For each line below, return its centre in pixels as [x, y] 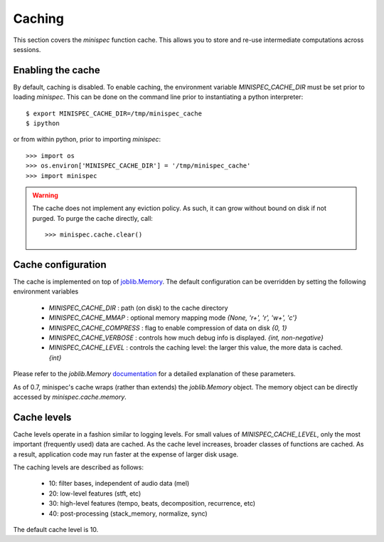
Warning [45, 195]
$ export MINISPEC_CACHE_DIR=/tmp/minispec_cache [114, 113]
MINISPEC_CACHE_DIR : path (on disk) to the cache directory [138, 308]
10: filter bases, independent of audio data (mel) [119, 484]
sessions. [27, 49]
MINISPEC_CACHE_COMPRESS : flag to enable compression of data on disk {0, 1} [168, 328]
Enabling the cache [57, 70]
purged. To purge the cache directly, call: [92, 218]
